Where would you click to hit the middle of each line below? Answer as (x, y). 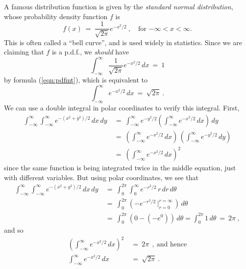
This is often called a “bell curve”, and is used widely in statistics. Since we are (123, 42)
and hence (172, 245)
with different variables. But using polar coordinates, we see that (101, 177)
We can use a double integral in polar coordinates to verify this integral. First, (122, 108)
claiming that (24, 52)
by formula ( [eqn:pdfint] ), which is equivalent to (76, 80)
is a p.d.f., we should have (90, 52)
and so (14, 230)
